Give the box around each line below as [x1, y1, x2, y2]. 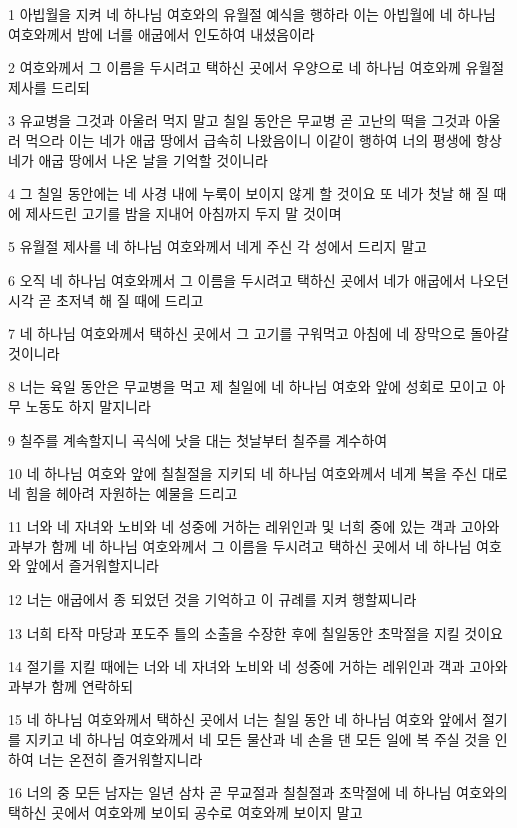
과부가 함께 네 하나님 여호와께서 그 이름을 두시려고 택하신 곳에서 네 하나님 [8, 535, 472, 556]
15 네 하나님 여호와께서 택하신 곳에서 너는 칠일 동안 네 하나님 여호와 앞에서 [8, 709, 478, 730]
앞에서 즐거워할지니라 [25, 555, 160, 576]
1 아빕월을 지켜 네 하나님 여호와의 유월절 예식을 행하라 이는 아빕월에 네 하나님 [8, 4, 496, 24]
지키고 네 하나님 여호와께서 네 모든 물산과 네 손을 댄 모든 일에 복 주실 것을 [25, 729, 491, 750]
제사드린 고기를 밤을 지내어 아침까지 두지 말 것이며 [25, 202, 342, 223]
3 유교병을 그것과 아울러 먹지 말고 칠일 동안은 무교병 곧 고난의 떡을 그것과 [8, 110, 471, 131]
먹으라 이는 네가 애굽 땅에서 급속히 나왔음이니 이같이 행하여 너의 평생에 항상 [25, 129, 502, 150]
